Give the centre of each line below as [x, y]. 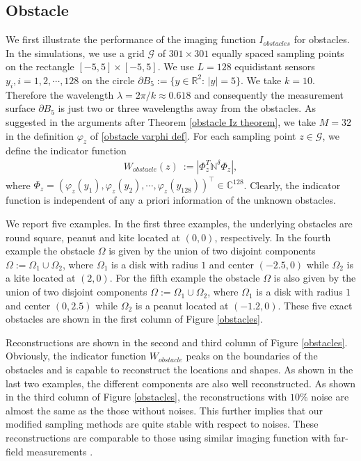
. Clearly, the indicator [292, 185]
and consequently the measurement [269, 94]
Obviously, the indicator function [76, 356]
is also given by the [315, 278]
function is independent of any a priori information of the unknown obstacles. [171, 200]
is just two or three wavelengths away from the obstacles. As [187, 108]
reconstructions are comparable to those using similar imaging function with [168, 437]
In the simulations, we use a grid [75, 52]
